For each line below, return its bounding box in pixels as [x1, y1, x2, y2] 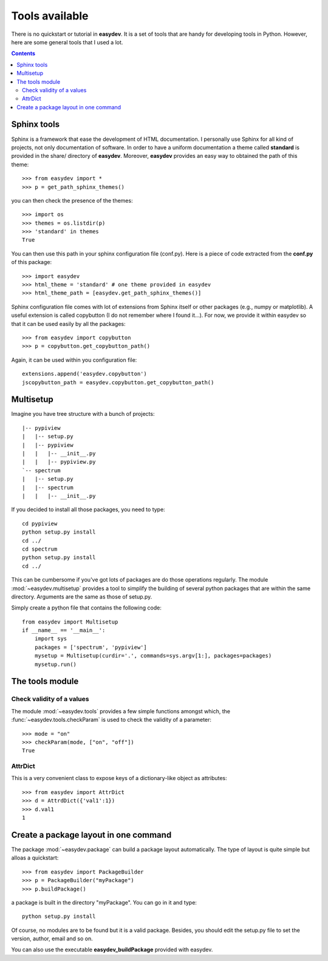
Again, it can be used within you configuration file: [11, 356, 137, 364]
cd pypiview [22, 520, 58, 527]
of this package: [11, 259, 52, 266]
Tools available [11, 9, 89, 22]
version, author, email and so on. [11, 935, 94, 942]
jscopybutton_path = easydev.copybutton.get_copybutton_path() [22, 379, 214, 385]
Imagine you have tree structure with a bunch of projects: [11, 410, 155, 418]
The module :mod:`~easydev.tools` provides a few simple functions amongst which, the [11, 707, 231, 715]
